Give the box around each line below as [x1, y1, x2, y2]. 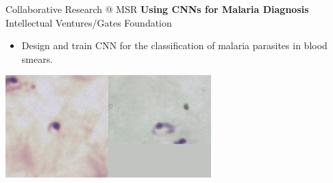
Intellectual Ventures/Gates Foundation [5, 15, 172, 29]
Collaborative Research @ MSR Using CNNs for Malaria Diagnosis [5, 2, 309, 16]
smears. [21, 51, 53, 66]
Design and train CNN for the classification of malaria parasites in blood [21, 38, 328, 53]
